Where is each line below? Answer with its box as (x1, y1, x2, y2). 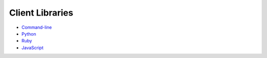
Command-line (21, 24, 52, 30)
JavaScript (21, 44, 44, 51)
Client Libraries (9, 7, 74, 18)
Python (21, 31, 37, 37)
